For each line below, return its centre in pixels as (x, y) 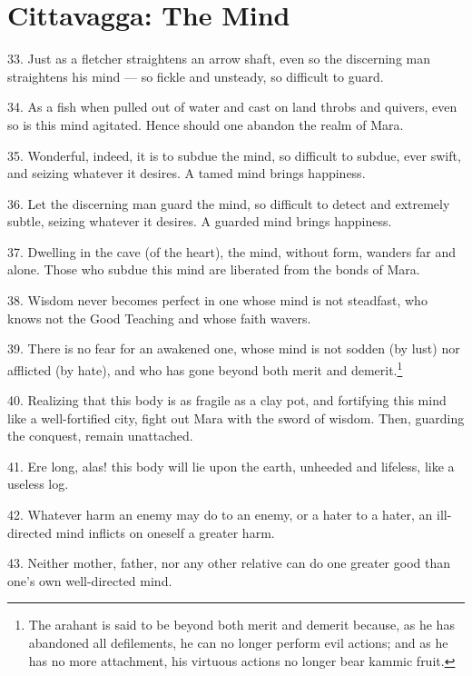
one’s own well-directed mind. (90, 580)
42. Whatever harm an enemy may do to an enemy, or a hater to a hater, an (220, 515)
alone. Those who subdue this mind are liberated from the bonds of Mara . (214, 269)
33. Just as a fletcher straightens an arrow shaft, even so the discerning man (219, 59)
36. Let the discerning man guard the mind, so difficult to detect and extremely (229, 203)
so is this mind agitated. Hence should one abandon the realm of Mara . (206, 124)
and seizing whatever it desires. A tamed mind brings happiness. (187, 173)
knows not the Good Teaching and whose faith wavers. (159, 318)
